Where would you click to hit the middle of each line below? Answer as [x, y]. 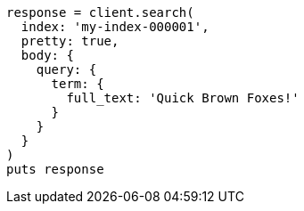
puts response [55, 169]
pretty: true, [70, 41]
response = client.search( [100, 12]
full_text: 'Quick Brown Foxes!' [183, 98]
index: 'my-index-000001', [115, 27]
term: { [78, 84]
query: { [66, 69]
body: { [47, 55]
